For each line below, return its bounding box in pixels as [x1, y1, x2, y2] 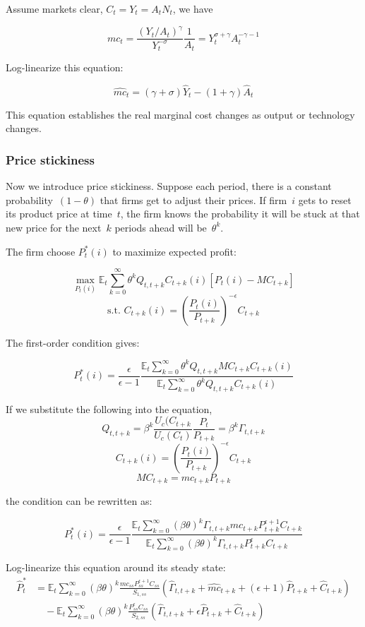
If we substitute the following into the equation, [6, 401, 213, 416]
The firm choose [6, 244, 76, 258]
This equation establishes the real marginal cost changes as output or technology [6, 107, 355, 121]
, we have [172, 1, 213, 16]
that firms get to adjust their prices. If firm [100, 192, 287, 207]
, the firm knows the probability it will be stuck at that [120, 206, 360, 221]
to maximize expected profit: [112, 244, 237, 258]
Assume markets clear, [6, 1, 103, 16]
